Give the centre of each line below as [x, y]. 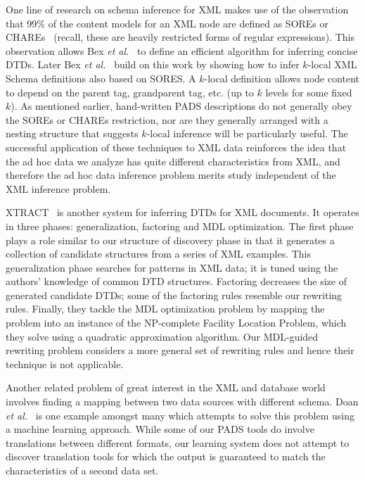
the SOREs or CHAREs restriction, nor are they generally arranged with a [167, 119]
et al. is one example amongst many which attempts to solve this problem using [180, 415]
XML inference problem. [58, 188]
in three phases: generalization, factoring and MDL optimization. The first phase [180, 226]
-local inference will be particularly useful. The [247, 133]
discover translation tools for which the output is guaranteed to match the [166, 456]
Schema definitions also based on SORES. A [101, 78]
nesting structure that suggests [72, 133]
